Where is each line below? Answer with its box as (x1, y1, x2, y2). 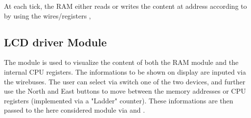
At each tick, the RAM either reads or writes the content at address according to (4, 1, 247, 11)
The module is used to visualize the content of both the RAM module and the (4, 57, 239, 67)
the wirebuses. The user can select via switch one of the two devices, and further (4, 76, 246, 86)
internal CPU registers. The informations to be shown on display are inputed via (4, 66, 246, 77)
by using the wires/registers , (4, 10, 91, 20)
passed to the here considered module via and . (4, 105, 145, 115)
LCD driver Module (4, 34, 107, 49)
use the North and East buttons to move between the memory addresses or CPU (4, 86, 246, 96)
